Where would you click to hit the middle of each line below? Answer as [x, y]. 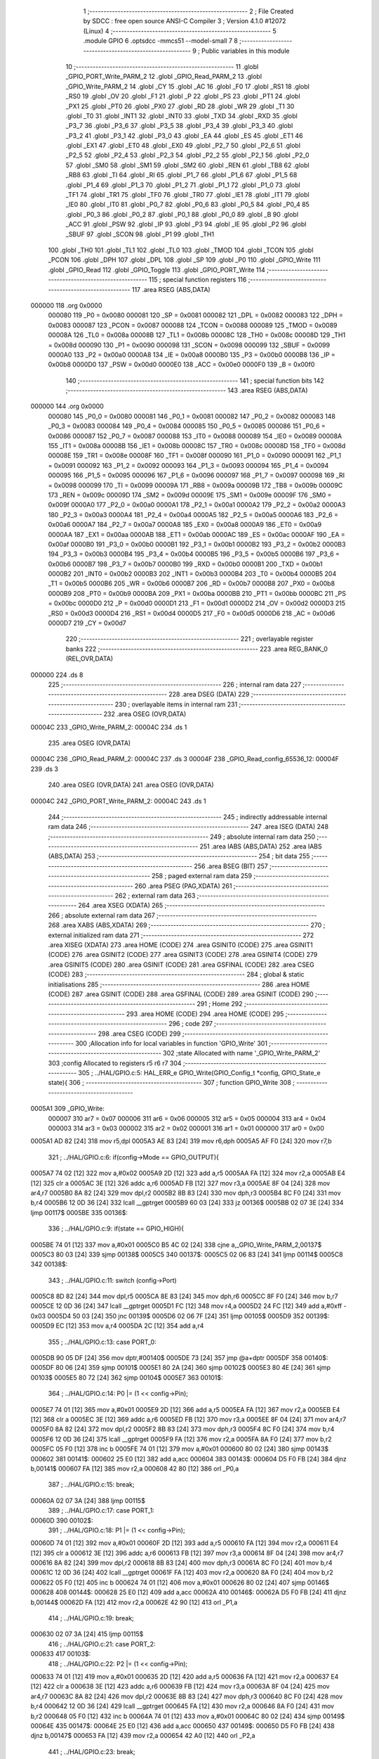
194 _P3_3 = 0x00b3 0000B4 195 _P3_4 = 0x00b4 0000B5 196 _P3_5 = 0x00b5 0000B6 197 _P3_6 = [194, 554]
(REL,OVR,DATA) [89, 659]
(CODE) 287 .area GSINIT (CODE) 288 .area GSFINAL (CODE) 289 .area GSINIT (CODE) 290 [181, 994]
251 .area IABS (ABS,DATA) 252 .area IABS [261, 846]
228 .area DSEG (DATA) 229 [209, 694]
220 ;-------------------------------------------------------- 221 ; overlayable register [189, 639]
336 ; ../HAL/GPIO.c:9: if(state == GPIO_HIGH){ [116, 1228]
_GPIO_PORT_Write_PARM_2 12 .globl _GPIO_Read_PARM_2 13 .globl [164, 77]
